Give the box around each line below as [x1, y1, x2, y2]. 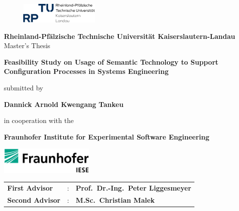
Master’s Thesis [4, 40, 50, 51]
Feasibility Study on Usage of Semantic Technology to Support [4, 56, 219, 67]
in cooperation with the [4, 115, 74, 125]
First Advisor [7, 182, 53, 193]
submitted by [4, 82, 43, 92]
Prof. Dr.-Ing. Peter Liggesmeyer [76, 182, 191, 193]
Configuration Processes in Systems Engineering [4, 66, 169, 76]
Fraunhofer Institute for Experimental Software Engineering [4, 131, 209, 141]
